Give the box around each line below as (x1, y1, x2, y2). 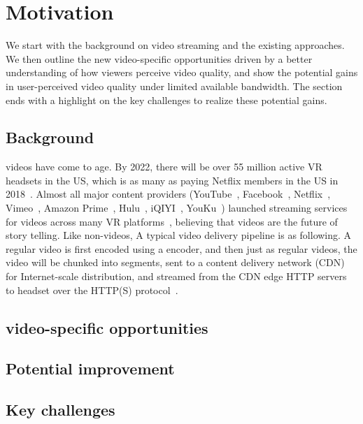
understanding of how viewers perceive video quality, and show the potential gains (6, 65, 358, 80)
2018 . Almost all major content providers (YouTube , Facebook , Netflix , (6, 187, 331, 201)
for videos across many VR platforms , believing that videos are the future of (6, 214, 338, 228)
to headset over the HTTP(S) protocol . (6, 282, 178, 297)
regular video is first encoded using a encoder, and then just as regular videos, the (6, 241, 357, 256)
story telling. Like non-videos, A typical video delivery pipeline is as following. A (6, 228, 352, 242)
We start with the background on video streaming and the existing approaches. (6, 38, 345, 52)
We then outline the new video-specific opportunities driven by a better (6, 51, 313, 66)
